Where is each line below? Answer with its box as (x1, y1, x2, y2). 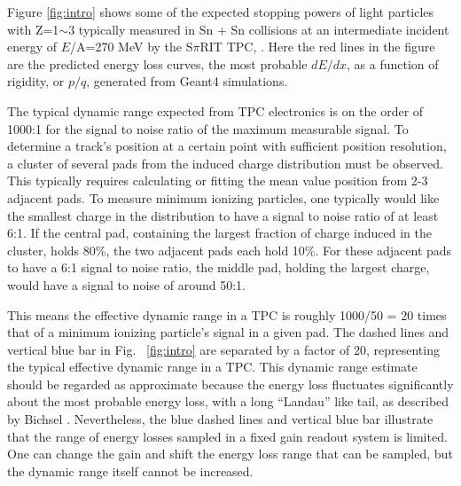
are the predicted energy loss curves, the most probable (7, 54, 308, 73)
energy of (7, 37, 58, 56)
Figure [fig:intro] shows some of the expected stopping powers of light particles (7, 3, 434, 20)
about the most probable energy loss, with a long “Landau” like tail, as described (7, 392, 449, 411)
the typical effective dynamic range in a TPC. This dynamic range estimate (7, 357, 418, 376)
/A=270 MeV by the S (70, 37, 193, 56)
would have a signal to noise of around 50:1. (7, 275, 246, 294)
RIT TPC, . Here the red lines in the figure (199, 37, 435, 56)
